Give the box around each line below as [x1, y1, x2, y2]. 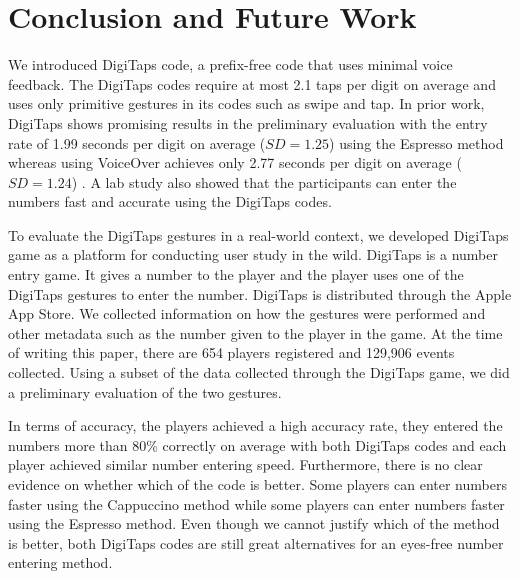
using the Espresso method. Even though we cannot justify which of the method [8, 513, 500, 534]
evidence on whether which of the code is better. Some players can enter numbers [8, 474, 507, 494]
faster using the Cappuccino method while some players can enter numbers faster [8, 493, 505, 514]
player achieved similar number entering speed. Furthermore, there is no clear [8, 454, 483, 475]
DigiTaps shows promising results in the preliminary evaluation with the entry [8, 112, 488, 133]
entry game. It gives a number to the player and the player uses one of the [8, 264, 464, 285]
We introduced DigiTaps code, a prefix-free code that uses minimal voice [8, 54, 453, 75]
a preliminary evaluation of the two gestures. [8, 381, 282, 402]
